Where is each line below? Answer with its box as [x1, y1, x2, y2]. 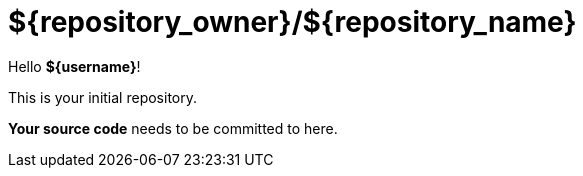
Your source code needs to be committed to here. [8, 119, 338, 137]
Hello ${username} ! [8, 57, 141, 75]
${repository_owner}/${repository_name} [8, 5, 577, 39]
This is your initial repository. [8, 88, 197, 106]
